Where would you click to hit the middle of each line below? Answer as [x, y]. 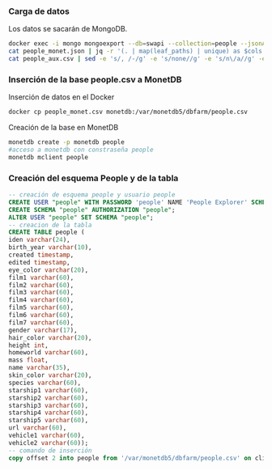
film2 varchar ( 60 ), [41, 285]
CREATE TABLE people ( [47, 232]
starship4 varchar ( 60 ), [49, 413]
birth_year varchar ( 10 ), [50, 248]
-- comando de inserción [50, 451]
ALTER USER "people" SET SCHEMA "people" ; [81, 217]
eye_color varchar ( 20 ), [49, 270]
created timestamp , [41, 255]
